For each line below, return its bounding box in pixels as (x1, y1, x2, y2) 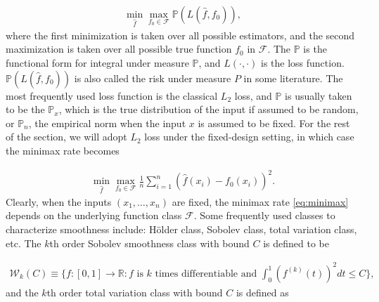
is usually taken (285, 88, 352, 103)
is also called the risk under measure (74, 70, 231, 85)
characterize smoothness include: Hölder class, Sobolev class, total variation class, (6, 222, 357, 237)
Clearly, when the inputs (6, 194, 112, 209)
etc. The (6, 235, 41, 250)
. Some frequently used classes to (193, 208, 335, 223)
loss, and (234, 88, 272, 103)
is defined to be (263, 235, 330, 250)
